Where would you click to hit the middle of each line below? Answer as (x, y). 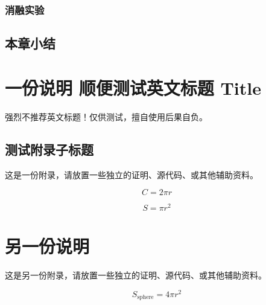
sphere (145, 297)
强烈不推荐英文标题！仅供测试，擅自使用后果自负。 (106, 116)
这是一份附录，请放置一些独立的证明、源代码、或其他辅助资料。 (131, 174)
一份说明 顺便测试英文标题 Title (133, 87)
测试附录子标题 (49, 149)
